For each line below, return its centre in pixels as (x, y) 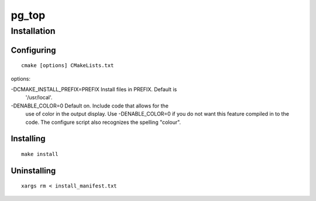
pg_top (28, 15)
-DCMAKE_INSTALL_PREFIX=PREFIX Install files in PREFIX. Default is (94, 89)
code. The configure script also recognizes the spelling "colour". (103, 122)
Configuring (33, 50)
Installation (33, 31)
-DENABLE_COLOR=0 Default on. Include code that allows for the (90, 106)
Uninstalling (33, 170)
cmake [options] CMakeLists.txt (68, 65)
